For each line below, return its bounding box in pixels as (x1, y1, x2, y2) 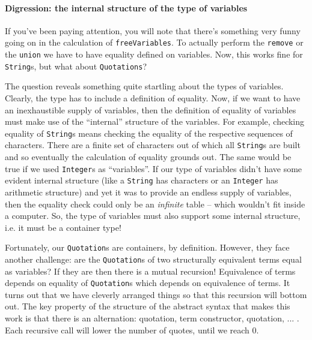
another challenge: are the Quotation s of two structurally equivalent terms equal (5, 252, 302, 265)
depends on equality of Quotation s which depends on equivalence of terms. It (5, 276, 290, 289)
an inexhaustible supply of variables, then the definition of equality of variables (5, 103, 296, 116)
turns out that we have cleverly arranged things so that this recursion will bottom (5, 288, 307, 300)
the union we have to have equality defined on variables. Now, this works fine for (5, 48, 303, 61)
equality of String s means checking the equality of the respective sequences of (5, 127, 293, 139)
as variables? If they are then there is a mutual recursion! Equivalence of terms (5, 264, 296, 277)
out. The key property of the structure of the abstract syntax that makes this (5, 300, 290, 312)
